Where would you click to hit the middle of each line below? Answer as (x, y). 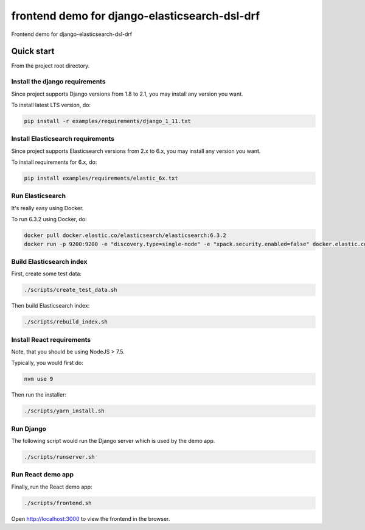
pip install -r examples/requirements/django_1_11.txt (107, 121)
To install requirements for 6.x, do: (54, 162)
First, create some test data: (47, 274)
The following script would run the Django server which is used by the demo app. (113, 441)
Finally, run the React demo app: (52, 487)
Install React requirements (51, 339)
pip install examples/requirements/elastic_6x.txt (101, 178)
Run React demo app (43, 475)
